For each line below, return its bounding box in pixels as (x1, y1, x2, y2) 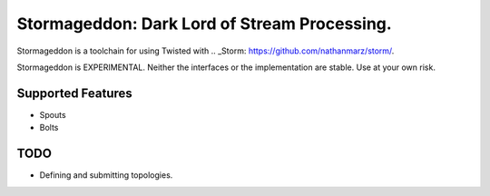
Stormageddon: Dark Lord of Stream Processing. (16, 14, 392, 34)
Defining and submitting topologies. (39, 170, 173, 181)
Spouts (39, 109, 67, 120)
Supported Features (16, 85, 133, 101)
